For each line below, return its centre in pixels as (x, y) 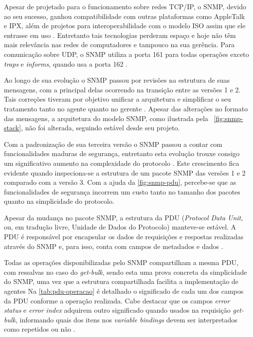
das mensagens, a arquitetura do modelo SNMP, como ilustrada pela (106, 118)
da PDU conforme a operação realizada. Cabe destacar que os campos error (117, 300)
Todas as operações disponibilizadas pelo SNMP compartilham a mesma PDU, (121, 262)
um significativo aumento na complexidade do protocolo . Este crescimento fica (122, 163)
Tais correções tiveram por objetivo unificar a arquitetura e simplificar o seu (117, 99)
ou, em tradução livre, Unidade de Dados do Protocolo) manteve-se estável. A (120, 227)
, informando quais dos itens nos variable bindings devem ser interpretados (126, 319)
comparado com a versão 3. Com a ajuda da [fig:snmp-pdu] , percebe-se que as (120, 182)
